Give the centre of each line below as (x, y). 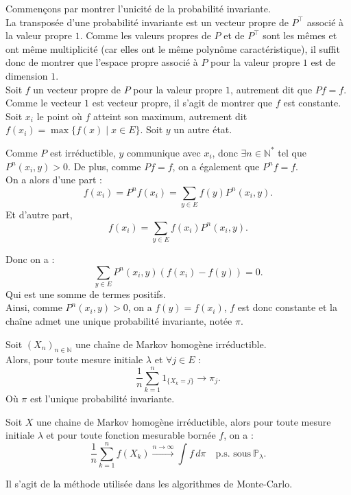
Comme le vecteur (44, 103)
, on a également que (216, 166)
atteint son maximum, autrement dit (170, 116)
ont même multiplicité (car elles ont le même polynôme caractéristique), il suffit (173, 48)
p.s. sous (233, 453)
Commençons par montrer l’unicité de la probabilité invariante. (138, 8)
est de (323, 62)
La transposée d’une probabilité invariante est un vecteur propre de (147, 22)
